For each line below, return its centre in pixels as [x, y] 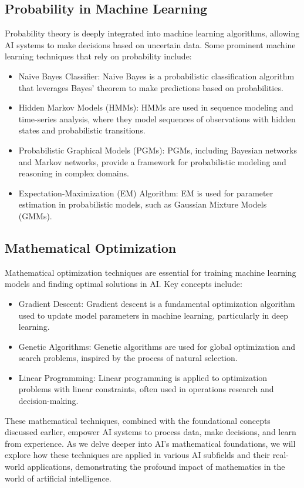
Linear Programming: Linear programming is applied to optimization [143, 377]
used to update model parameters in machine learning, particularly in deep [153, 315]
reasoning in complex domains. [74, 173]
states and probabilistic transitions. [82, 130]
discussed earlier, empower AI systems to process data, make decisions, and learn [151, 432]
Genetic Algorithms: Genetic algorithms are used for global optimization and [157, 346]
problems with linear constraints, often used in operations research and [146, 389]
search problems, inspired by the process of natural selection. [128, 358]
